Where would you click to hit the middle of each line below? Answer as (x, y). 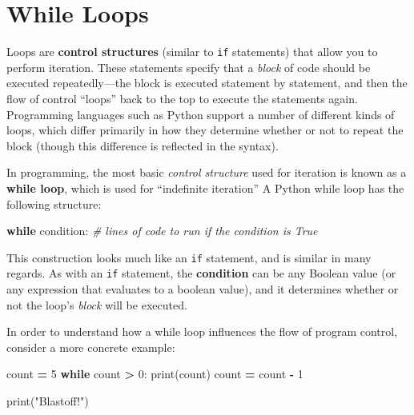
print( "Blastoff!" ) (48, 401)
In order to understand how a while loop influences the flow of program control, (202, 331)
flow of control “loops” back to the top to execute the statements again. (182, 98)
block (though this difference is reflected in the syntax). (143, 145)
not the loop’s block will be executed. (97, 304)
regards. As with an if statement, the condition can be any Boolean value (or (201, 273)
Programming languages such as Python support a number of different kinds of (201, 114)
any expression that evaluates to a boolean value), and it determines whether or (203, 289)
